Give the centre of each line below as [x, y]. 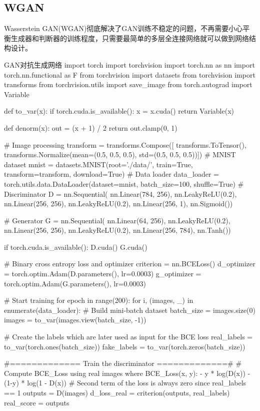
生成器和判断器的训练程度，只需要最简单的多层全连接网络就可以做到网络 [130, 38]
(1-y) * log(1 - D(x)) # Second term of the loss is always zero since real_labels [125, 383]
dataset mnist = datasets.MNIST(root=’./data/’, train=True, [98, 164]
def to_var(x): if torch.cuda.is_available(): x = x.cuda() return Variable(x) [119, 111]
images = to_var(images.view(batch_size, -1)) [75, 320]
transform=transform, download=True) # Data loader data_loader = [112, 174]
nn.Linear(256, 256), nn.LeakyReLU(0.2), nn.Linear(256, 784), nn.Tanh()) [117, 230]
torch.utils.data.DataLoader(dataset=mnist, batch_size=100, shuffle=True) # [124, 183]
